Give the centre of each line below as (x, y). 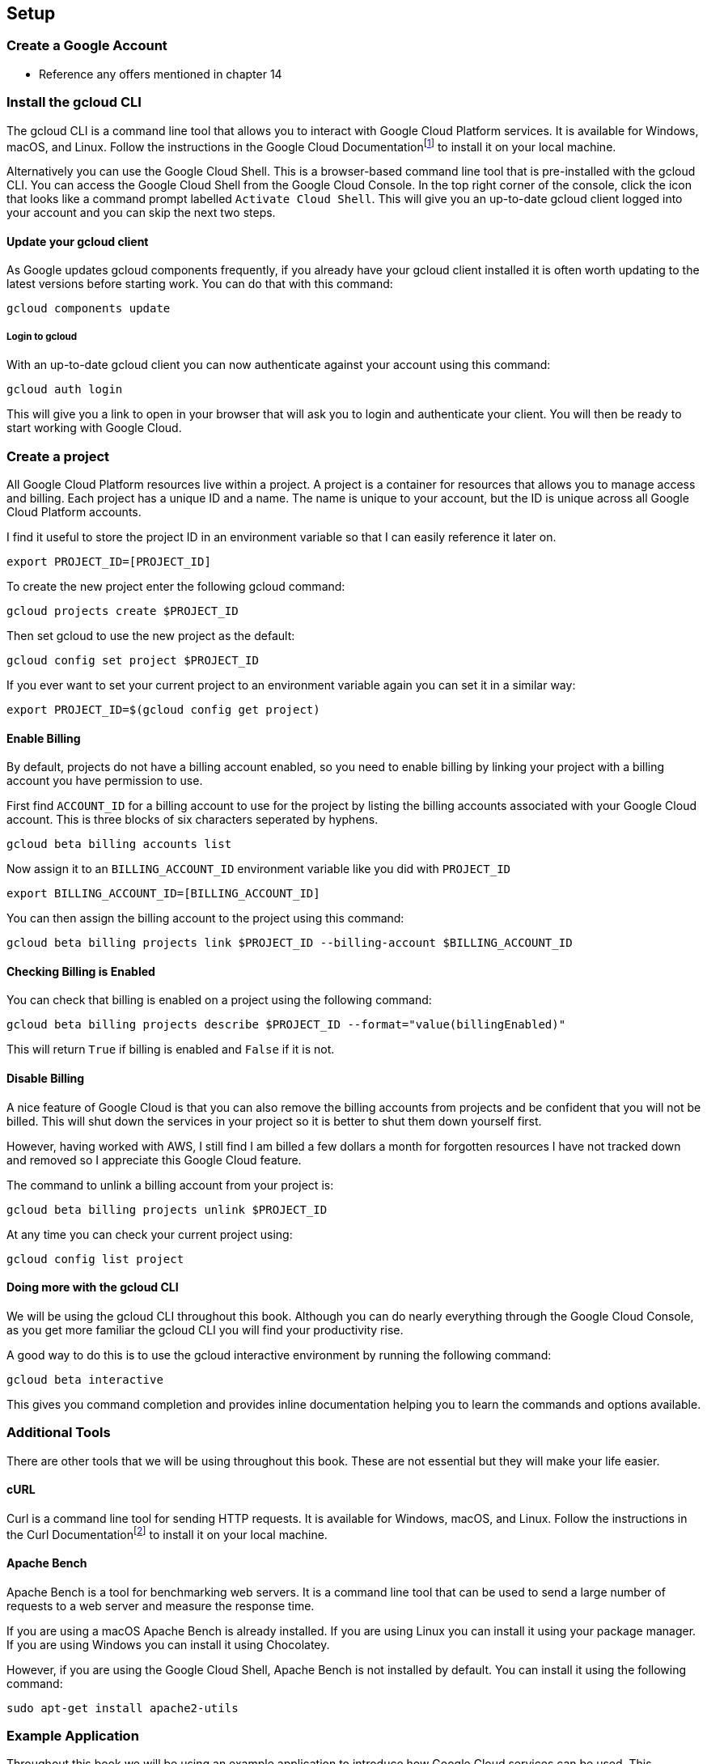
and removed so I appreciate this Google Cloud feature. (154, 1160)
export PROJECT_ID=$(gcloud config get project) (163, 709)
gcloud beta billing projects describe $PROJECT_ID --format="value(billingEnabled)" (286, 1025)
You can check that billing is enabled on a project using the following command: (219, 1000)
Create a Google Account (87, 46)
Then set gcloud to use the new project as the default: (151, 635)
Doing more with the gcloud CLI (93, 1287)
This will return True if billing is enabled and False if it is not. (171, 1049)
